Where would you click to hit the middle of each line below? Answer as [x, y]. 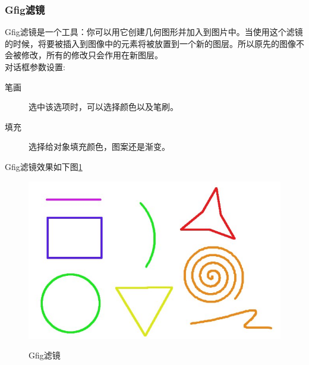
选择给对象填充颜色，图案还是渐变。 [99, 147]
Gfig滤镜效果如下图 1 [44, 166]
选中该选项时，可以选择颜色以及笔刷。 [103, 107]
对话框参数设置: [35, 67]
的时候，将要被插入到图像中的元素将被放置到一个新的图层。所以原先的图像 [150, 43]
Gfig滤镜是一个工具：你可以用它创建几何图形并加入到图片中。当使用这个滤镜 [154, 32]
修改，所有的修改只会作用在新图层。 [92, 55]
